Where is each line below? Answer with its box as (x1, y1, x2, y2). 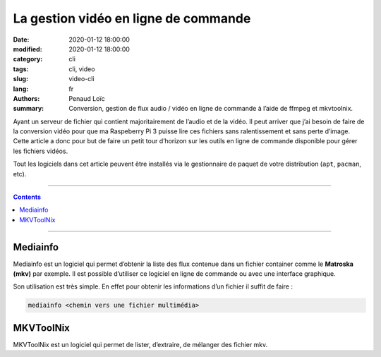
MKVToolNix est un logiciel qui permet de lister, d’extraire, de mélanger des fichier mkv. (13, 340, 268, 349)
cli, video (68, 64, 95, 73)
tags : (13, 64, 29, 73)
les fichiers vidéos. (13, 147, 68, 155)
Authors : (13, 94, 40, 102)
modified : (13, 44, 42, 53)
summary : (13, 104, 44, 113)
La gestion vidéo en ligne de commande (13, 11, 251, 26)
